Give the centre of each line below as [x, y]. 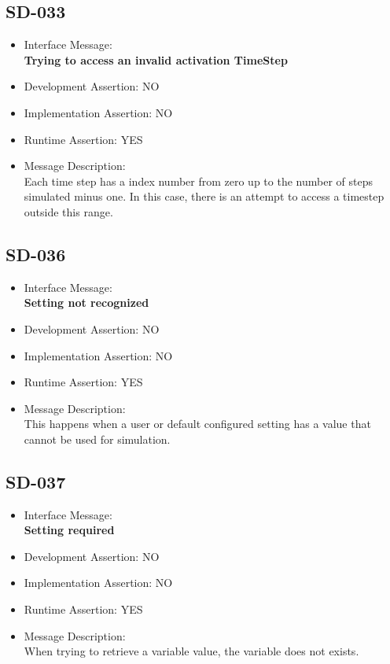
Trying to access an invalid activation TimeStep [156, 59]
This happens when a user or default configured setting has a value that [197, 424]
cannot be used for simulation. [97, 439]
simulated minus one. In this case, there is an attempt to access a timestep [204, 196]
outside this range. [68, 211]
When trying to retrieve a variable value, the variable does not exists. [191, 651]
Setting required [69, 530]
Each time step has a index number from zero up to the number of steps [198, 181]
